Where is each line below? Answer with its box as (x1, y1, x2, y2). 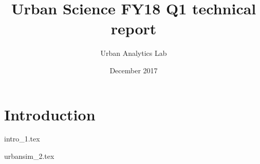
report (110, 18, 157, 39)
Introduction (4, 104, 96, 125)
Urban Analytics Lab (100, 48, 167, 58)
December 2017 (109, 65, 158, 75)
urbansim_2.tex (4, 151, 54, 161)
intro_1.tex (4, 133, 40, 144)
